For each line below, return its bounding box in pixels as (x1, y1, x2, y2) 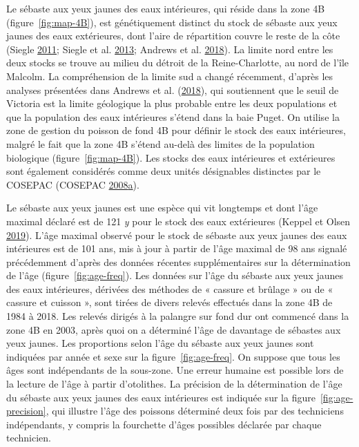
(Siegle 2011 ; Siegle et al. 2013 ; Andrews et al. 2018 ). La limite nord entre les (6, 41, 333, 56)
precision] (6, 403, 46, 418)
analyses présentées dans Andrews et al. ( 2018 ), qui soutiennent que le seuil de (6, 82, 339, 97)
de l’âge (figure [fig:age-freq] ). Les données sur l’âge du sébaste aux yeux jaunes (6, 268, 344, 283)
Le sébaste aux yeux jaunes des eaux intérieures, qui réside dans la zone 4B (6, 1, 325, 15)
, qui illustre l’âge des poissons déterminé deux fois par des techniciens (46, 403, 344, 418)
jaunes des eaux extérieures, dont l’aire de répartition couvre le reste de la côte (6, 28, 340, 43)
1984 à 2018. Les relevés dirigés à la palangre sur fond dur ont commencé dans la (6, 309, 349, 323)
